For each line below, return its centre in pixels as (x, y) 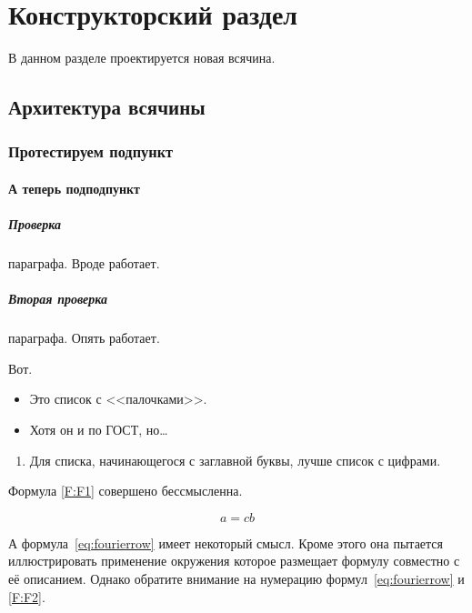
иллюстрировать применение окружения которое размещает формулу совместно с (234, 561)
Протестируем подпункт (91, 151)
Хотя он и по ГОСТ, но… (99, 430)
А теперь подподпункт (74, 188)
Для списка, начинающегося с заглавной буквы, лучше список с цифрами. (235, 460)
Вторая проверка (58, 299)
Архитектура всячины (107, 107)
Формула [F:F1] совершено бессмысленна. (126, 491)
